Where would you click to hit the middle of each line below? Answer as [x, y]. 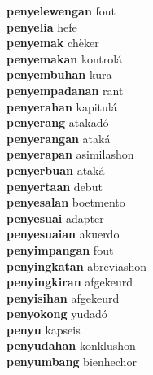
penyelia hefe [42, 26]
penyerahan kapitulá [62, 106]
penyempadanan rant [65, 90]
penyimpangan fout [60, 249]
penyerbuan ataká [56, 170]
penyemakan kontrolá [65, 58]
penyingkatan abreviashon [77, 266]
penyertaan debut [55, 186]
